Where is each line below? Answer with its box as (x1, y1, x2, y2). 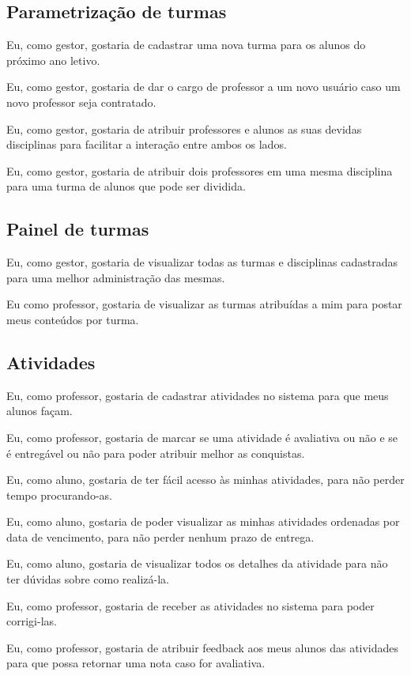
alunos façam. (6, 402, 73, 419)
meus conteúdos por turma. (6, 311, 139, 327)
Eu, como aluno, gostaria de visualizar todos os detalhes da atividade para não (6, 555, 388, 572)
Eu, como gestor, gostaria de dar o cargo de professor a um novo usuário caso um (6, 78, 401, 95)
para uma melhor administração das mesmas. (6, 269, 225, 285)
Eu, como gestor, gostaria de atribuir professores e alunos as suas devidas (6, 120, 362, 137)
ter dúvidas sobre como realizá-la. (6, 571, 169, 587)
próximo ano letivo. (6, 51, 100, 68)
